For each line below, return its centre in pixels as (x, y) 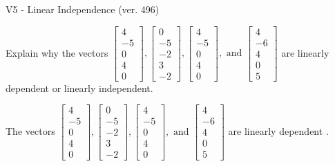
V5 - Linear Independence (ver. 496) (83, 9)
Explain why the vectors (57, 52)
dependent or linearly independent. (79, 87)
